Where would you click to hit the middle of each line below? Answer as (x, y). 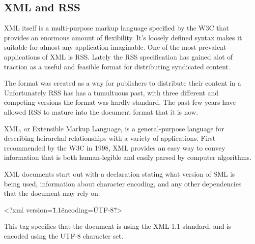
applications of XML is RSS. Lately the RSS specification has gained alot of (118, 56)
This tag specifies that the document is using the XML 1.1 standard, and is (118, 226)
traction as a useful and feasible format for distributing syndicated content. (117, 66)
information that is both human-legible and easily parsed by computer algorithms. (128, 157)
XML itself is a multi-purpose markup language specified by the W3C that (116, 28)
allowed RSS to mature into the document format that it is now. (101, 111)
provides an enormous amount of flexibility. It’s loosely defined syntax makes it (123, 37)
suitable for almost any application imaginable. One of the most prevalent (115, 47)
